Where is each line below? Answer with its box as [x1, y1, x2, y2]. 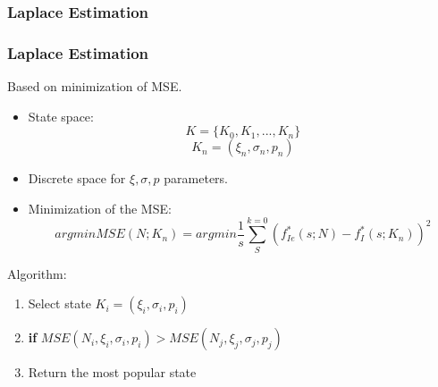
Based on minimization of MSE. [7, 77, 182, 96]
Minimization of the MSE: [28, 198, 172, 217]
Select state [28, 294, 91, 313]
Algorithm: [7, 264, 67, 282]
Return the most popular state [28, 363, 197, 382]
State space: [28, 106, 94, 125]
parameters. [164, 169, 229, 188]
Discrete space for [28, 169, 126, 188]
